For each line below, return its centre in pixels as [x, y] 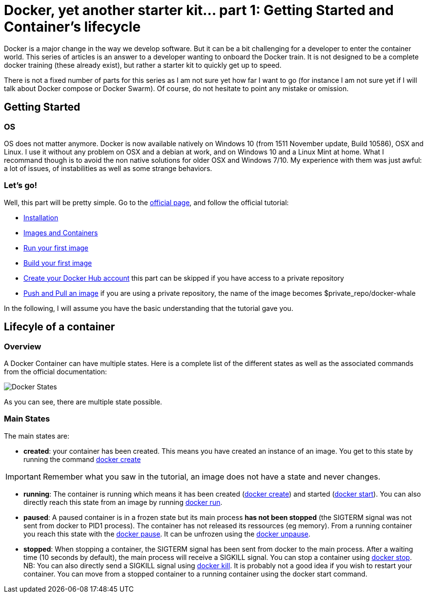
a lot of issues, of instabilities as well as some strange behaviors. [108, 168]
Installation [41, 217]
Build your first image [58, 263]
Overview [23, 346]
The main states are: [37, 436]
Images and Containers [61, 232]
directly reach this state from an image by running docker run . [123, 502]
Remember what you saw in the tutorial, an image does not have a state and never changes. [212, 476]
